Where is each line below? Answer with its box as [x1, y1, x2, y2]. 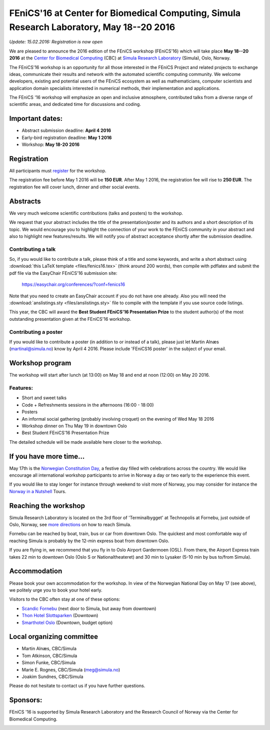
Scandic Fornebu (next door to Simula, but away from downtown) [21, 605, 156, 612]
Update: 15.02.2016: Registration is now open [9, 39, 102, 45]
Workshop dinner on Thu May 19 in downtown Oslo [21, 423, 127, 429]
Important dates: [9, 114, 63, 123]
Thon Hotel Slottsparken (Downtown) [21, 613, 98, 619]
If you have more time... [9, 452, 85, 461]
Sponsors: [9, 696, 42, 705]
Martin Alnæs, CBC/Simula [21, 646, 77, 652]
